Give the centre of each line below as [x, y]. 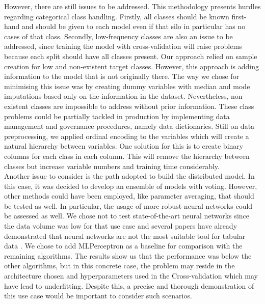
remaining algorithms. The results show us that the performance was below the [128, 255]
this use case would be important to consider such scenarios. [98, 296]
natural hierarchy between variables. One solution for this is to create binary [124, 146]
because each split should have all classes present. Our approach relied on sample [131, 56]
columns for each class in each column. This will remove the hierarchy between [127, 156]
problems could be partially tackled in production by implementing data [117, 116]
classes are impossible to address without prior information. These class [142, 106]
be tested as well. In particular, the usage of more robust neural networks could [128, 205]
